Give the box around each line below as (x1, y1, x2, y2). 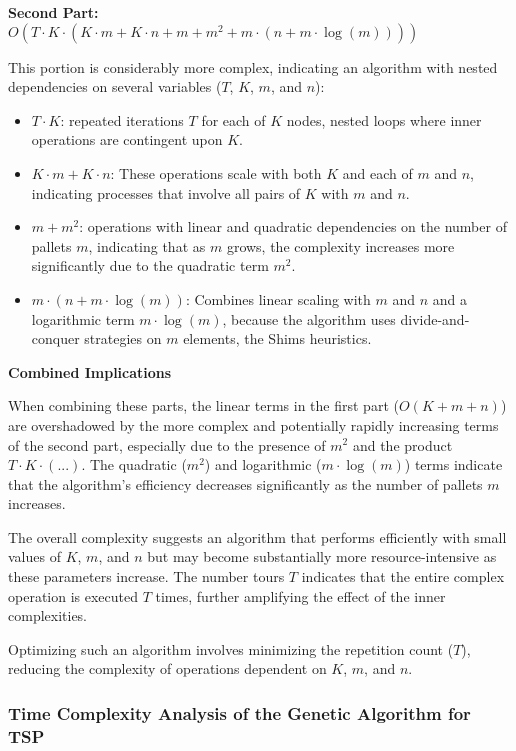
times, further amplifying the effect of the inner (155, 585, 446, 606)
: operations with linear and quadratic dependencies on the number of (79, 216, 507, 237)
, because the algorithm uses (222, 308, 396, 329)
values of (8, 546, 61, 567)
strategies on (84, 328, 162, 349)
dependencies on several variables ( (8, 76, 222, 97)
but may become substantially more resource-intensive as (147, 546, 497, 567)
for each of (201, 109, 266, 130)
